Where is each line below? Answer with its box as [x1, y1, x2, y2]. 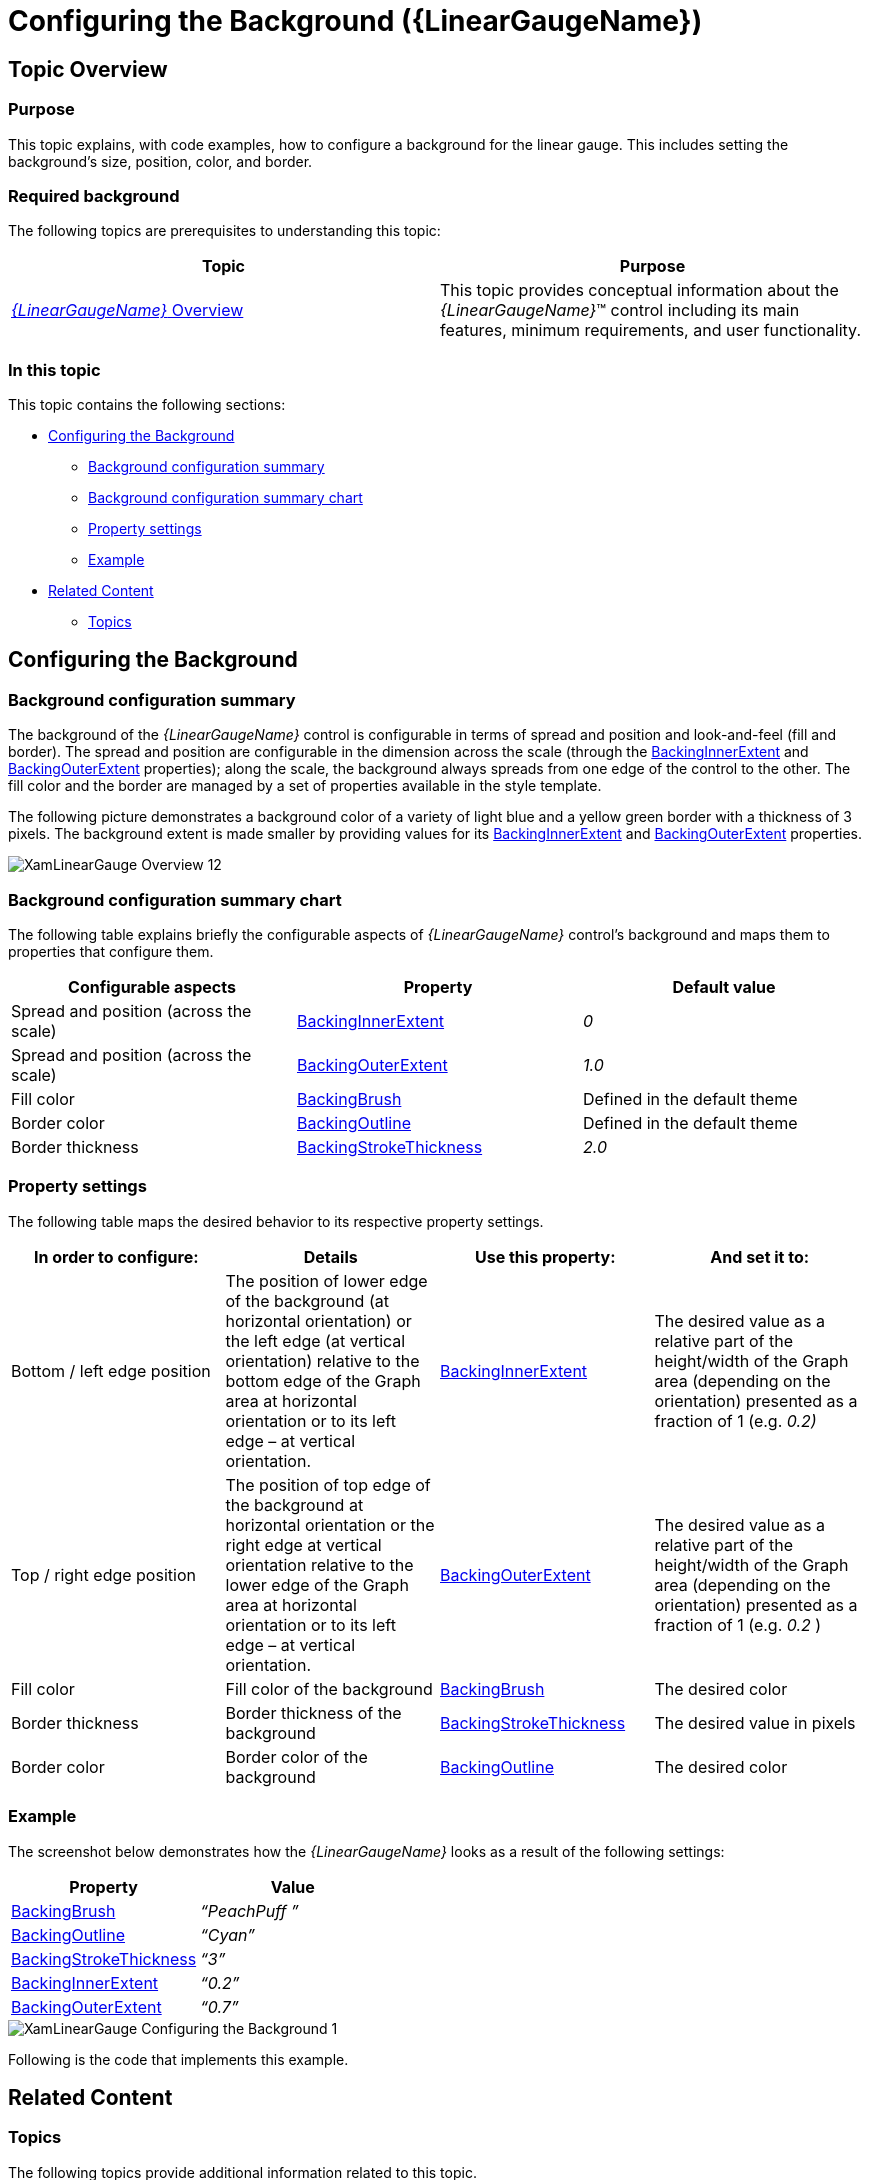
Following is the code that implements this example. [8, 2050, 349, 2068]
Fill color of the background [225, 1678, 433, 1699]
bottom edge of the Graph [225, 1370, 421, 1391]
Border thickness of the [225, 1702, 402, 1723]
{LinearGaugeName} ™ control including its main [440, 300, 800, 321]
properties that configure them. [8, 943, 214, 961]
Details [303, 1246, 358, 1267]
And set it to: [710, 1246, 810, 1267]
